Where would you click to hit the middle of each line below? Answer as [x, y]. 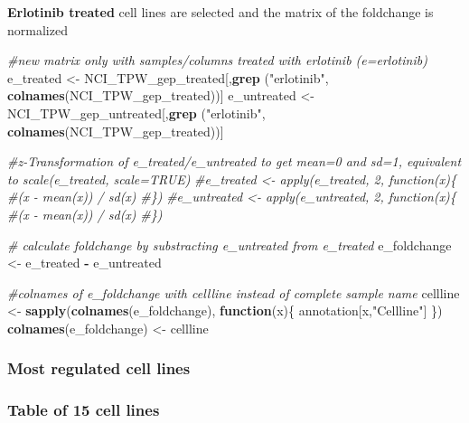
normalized [38, 29]
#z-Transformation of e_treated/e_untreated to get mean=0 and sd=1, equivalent [234, 161]
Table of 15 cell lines [84, 410]
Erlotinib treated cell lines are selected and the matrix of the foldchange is [220, 12]
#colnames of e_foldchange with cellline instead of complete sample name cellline [234, 292]
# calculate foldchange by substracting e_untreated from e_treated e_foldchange [230, 244]
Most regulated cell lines [99, 368]
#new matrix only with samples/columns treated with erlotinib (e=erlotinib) [217, 60]
